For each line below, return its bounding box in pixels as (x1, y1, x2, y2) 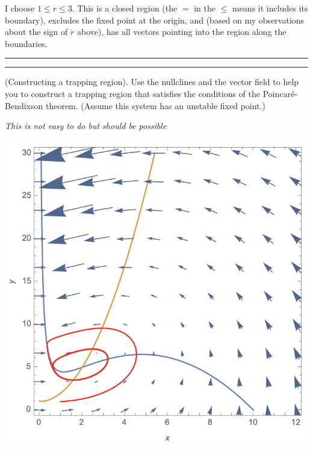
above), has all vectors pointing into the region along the (76, 25, 287, 38)
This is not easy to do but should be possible (5, 119, 167, 132)
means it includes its (232, 2, 308, 14)
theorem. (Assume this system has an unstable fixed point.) (45, 99, 265, 111)
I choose (5, 2, 35, 14)
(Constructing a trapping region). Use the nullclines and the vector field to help (5, 75, 299, 88)
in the (194, 2, 216, 14)
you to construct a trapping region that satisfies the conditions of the (5, 87, 261, 99)
